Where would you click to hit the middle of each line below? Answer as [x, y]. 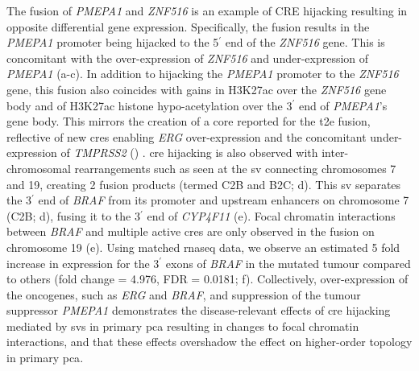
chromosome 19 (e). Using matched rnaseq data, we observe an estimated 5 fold [203, 247]
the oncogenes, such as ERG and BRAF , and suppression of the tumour [184, 294]
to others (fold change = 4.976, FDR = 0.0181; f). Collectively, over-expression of [207, 279]
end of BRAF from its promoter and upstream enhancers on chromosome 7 [224, 200]
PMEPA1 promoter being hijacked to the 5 [113, 42]
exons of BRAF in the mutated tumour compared [288, 263]
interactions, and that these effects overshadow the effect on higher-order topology [209, 342]
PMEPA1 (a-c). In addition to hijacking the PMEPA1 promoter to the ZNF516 [203, 74]
